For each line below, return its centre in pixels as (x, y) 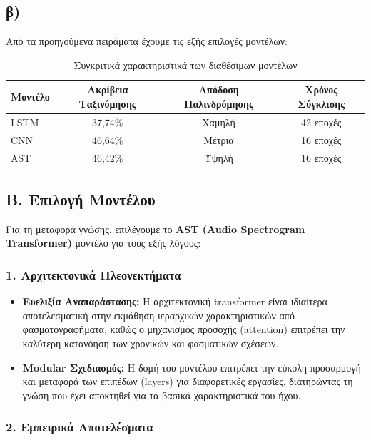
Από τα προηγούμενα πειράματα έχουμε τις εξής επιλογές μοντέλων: (147, 41)
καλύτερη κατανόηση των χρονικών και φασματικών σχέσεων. (151, 343)
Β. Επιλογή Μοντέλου (81, 199)
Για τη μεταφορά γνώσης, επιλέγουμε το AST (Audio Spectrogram (156, 229)
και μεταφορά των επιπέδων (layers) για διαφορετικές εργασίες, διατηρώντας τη (188, 381)
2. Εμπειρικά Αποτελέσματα (80, 427)
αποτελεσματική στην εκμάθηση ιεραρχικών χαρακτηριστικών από (158, 315)
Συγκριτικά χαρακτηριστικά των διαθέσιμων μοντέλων (185, 65)
